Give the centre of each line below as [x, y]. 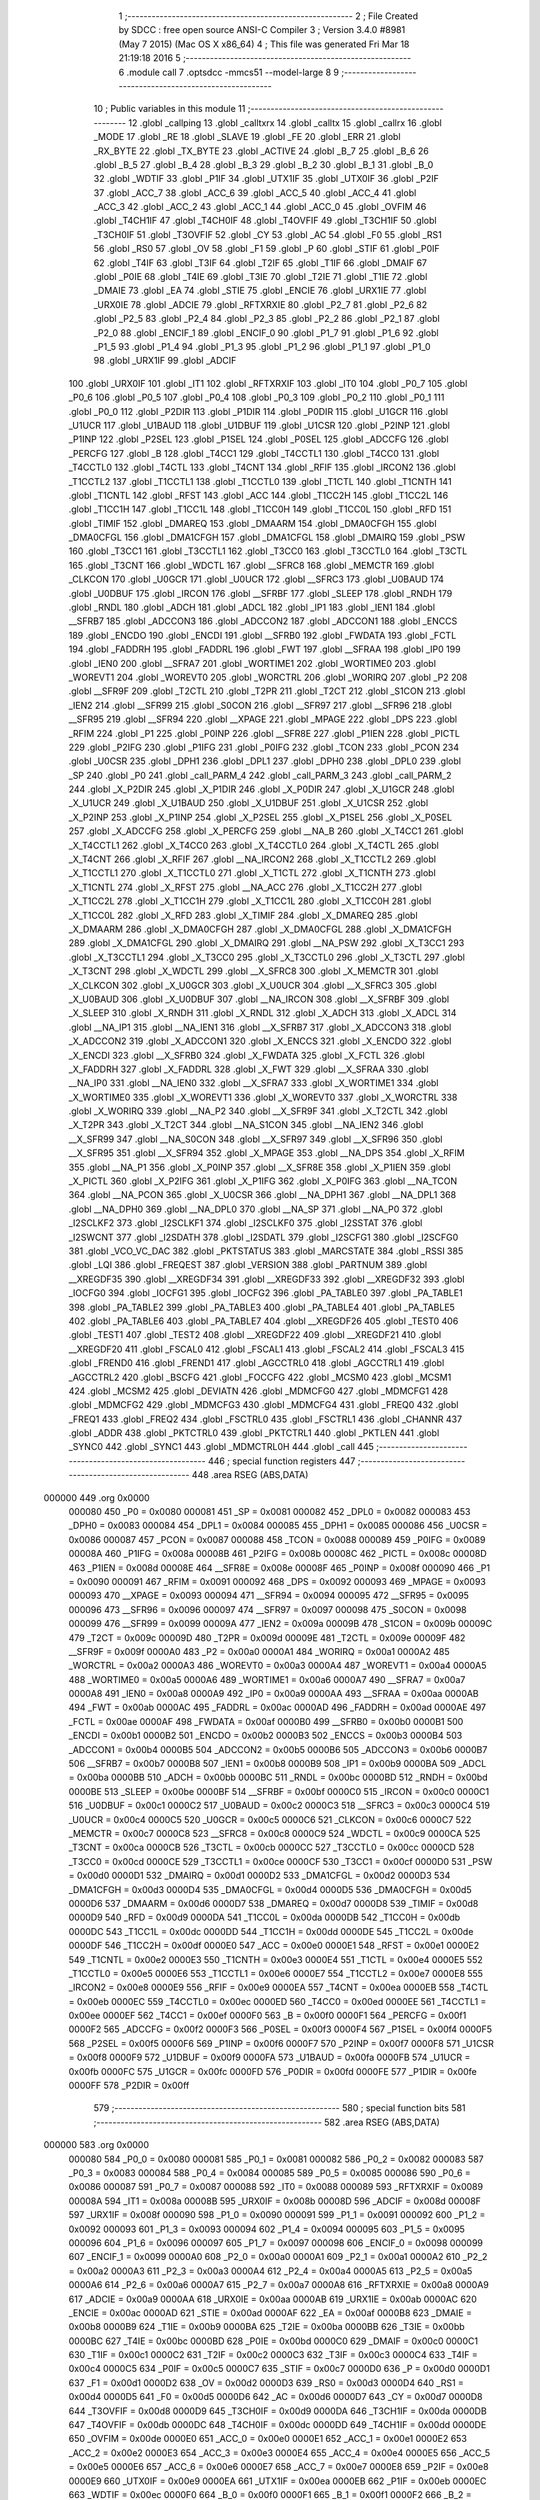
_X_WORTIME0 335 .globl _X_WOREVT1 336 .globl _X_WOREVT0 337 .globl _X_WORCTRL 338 [263, 1097]
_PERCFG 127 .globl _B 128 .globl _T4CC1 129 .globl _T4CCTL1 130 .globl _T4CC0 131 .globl [254, 453]
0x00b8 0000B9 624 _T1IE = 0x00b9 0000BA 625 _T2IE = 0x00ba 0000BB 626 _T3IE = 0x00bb [266, 2327]
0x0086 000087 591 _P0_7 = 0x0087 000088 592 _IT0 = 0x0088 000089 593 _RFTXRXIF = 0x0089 [276, 2187]
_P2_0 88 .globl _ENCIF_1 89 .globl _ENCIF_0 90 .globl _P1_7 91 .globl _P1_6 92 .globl [266, 332]
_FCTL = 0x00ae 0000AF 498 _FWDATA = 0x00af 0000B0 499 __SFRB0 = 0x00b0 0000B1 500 [266, 1721]
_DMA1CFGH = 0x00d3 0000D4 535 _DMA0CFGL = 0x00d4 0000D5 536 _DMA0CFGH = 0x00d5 [270, 1889]
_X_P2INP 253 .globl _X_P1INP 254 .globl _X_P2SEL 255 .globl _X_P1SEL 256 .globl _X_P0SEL [260, 817]
